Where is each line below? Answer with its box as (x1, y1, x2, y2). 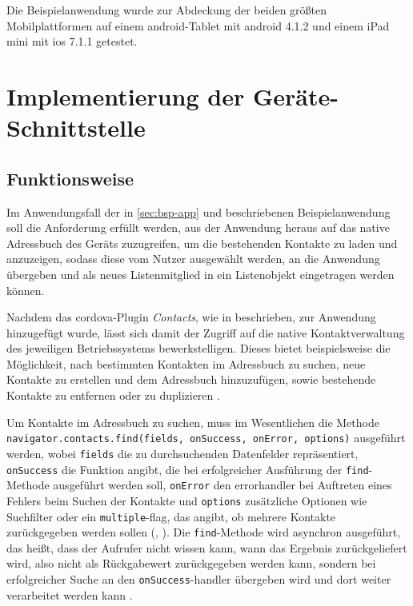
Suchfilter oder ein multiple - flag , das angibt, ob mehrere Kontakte (6, 508, 336, 524)
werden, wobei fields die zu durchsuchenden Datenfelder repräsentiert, (6, 445, 359, 461)
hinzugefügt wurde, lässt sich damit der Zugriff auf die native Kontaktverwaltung (6, 324, 405, 341)
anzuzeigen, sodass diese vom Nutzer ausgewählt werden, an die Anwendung (6, 250, 380, 267)
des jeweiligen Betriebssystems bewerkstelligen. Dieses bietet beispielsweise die (6, 340, 391, 357)
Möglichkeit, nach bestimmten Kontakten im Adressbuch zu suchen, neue (6, 355, 366, 372)
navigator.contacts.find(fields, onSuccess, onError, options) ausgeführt (6, 429, 406, 446)
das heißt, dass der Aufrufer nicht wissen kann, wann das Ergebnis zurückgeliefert (6, 539, 407, 556)
